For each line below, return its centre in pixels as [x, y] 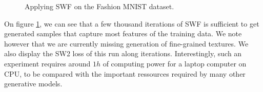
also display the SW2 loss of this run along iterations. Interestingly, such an [123, 53]
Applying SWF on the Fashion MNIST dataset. [99, 6]
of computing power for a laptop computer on [175, 63]
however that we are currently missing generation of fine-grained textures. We [126, 43]
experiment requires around [47, 63]
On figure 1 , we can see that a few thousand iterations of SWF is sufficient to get [132, 23]
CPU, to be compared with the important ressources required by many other [125, 73]
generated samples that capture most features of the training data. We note [123, 33]
